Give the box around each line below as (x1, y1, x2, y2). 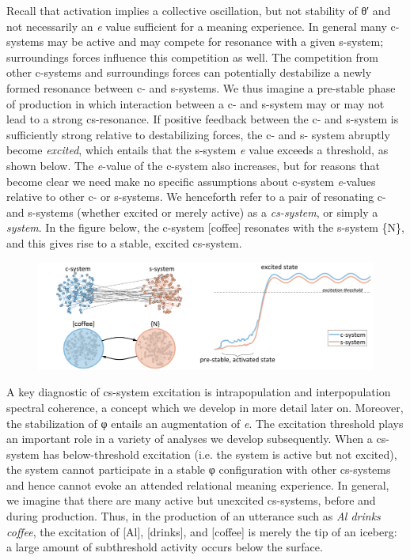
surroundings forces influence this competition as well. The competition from (6, 48, 378, 65)
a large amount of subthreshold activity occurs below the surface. (6, 539, 323, 555)
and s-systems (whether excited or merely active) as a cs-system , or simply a (6, 203, 378, 220)
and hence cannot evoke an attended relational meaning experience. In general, (6, 476, 389, 493)
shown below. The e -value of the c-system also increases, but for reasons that (6, 157, 380, 173)
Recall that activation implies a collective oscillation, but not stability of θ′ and (6, 2, 391, 18)
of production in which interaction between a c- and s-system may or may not (6, 95, 385, 112)
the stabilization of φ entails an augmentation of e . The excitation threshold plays (6, 414, 404, 431)
